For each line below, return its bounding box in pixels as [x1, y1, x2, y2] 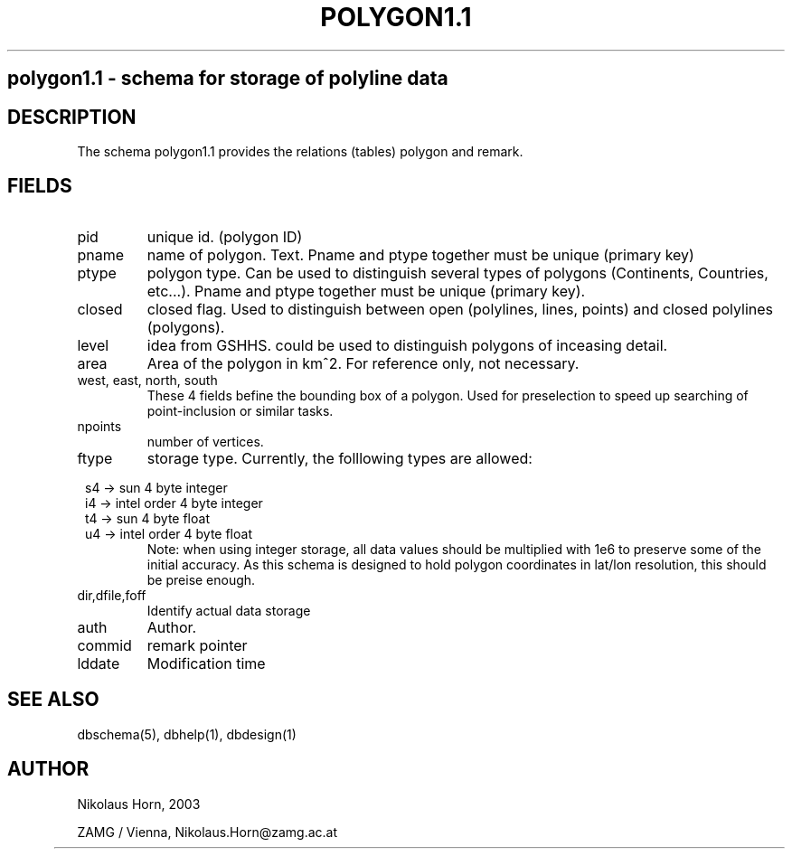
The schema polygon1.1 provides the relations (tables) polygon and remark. [77, 144, 523, 160]
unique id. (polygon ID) [146, 227, 303, 246]
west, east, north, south [77, 372, 218, 388]
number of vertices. [146, 433, 264, 449]
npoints [77, 418, 122, 434]
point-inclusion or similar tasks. [146, 402, 334, 419]
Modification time [146, 654, 266, 673]
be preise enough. [146, 571, 256, 588]
